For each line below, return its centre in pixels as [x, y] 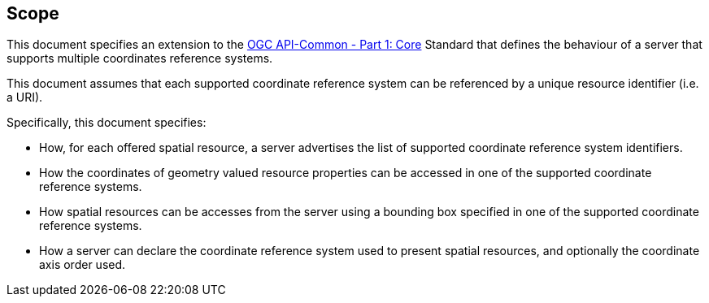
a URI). [25, 97]
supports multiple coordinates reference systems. [140, 58]
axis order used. [83, 265]
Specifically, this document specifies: [107, 123]
